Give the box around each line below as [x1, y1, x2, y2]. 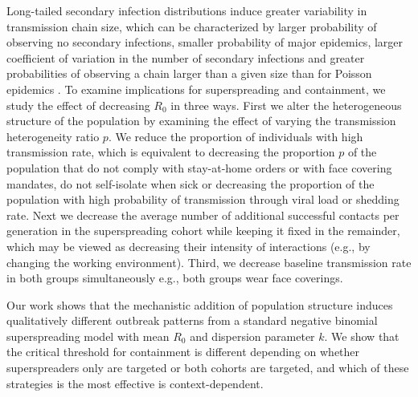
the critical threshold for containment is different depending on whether [6, 343, 360, 360]
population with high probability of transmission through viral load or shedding [6, 191, 400, 208]
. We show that [324, 327, 400, 344]
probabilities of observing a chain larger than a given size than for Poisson [6, 65, 372, 82]
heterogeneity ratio [6, 128, 100, 144]
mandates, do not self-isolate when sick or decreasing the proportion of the [6, 175, 375, 192]
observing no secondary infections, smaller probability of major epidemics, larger [6, 34, 404, 51]
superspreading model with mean [6, 327, 170, 344]
